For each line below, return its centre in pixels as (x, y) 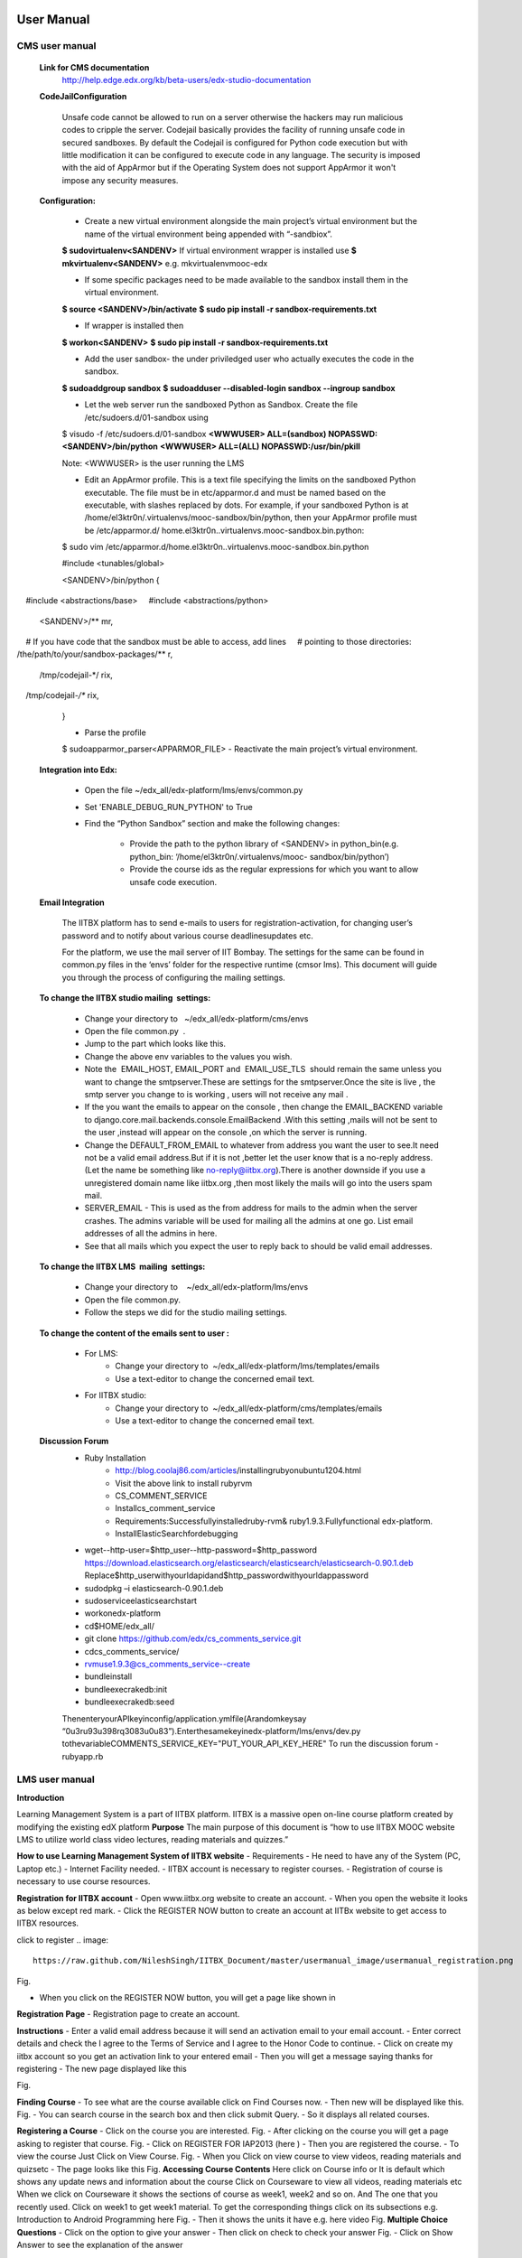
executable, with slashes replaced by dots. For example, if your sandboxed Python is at (247, 505)
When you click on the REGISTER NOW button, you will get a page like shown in (187, 1997)
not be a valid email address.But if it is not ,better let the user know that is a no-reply (242, 1157)
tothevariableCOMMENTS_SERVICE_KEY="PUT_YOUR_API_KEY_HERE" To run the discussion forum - (250, 1744)
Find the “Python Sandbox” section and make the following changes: (212, 823)
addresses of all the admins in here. (151, 1234)
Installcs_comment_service (165, 1508)
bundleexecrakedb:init (126, 1689)
